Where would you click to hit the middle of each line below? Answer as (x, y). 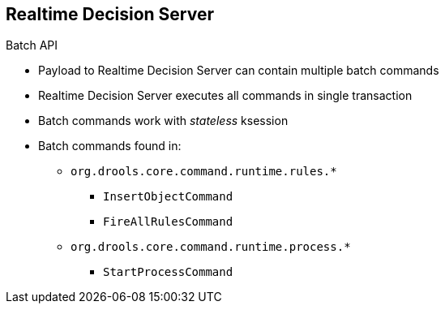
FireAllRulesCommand (168, 222)
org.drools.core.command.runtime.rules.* (204, 172)
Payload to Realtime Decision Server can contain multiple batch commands (239, 71)
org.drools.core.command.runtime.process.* (211, 247)
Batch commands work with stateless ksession (163, 121)
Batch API (32, 45)
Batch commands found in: (110, 146)
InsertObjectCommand (168, 197)
